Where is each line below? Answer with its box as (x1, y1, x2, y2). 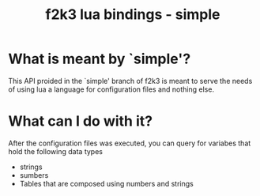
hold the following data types (8, 146, 103, 156)
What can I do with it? (8, 112, 153, 130)
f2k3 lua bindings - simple (45, 6, 220, 24)
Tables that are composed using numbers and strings (19, 179, 194, 188)
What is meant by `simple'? (8, 50, 191, 68)
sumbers (19, 170, 49, 179)
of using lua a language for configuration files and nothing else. (8, 85, 215, 94)
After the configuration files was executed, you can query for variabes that (8, 138, 251, 148)
